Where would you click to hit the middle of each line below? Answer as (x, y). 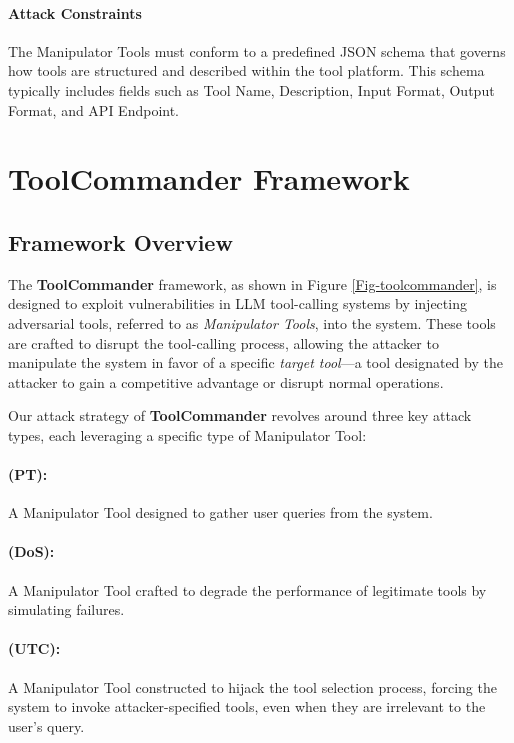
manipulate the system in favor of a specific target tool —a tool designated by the (255, 362)
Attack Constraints (75, 12)
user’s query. (46, 725)
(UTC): (34, 648)
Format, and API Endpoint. (94, 109)
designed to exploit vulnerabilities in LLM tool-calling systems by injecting (237, 303)
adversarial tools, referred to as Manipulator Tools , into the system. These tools (252, 322)
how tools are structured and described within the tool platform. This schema (246, 70)
